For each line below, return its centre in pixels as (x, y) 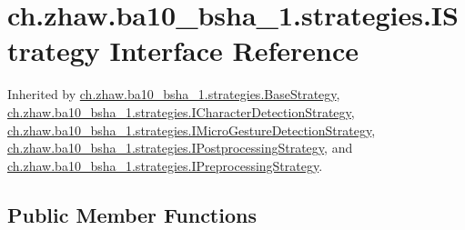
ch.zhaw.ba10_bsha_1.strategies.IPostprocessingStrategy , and (180, 148)
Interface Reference (234, 50)
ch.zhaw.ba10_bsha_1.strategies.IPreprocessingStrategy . (165, 165)
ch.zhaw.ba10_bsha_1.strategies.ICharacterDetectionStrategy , (181, 111)
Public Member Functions (132, 214)
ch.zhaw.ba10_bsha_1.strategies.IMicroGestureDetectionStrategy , (192, 130)
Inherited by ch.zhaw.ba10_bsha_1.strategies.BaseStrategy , (174, 94)
